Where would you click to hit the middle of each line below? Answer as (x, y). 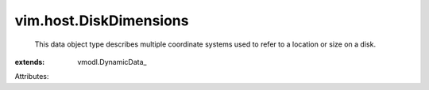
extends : (30, 62)
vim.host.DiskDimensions (102, 21)
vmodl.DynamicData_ (112, 62)
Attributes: (32, 77)
